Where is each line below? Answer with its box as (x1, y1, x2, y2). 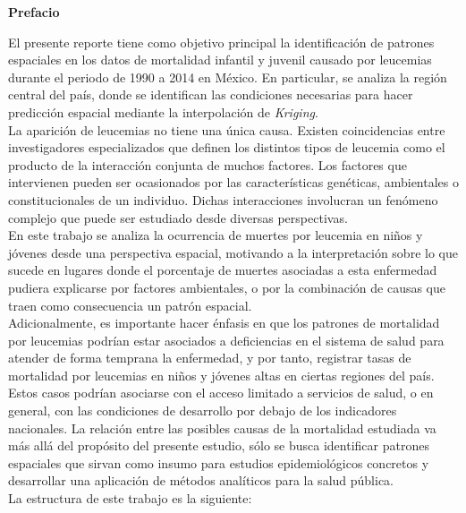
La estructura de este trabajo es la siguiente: (8, 489, 252, 508)
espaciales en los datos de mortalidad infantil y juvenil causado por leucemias (8, 50, 432, 69)
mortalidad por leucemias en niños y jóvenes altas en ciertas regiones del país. (8, 365, 435, 384)
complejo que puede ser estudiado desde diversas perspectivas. (8, 208, 348, 227)
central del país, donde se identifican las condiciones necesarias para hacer (8, 85, 413, 104)
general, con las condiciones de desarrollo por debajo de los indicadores (8, 401, 397, 420)
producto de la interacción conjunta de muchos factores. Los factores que (8, 155, 407, 174)
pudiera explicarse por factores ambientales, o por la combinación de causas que (8, 278, 446, 296)
